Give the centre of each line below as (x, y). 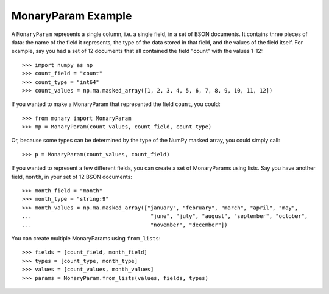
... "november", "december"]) (125, 225)
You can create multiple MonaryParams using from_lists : (86, 238)
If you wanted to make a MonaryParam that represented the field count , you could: (116, 104)
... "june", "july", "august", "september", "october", (165, 216)
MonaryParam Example (72, 16)
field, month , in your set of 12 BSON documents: (72, 177)
